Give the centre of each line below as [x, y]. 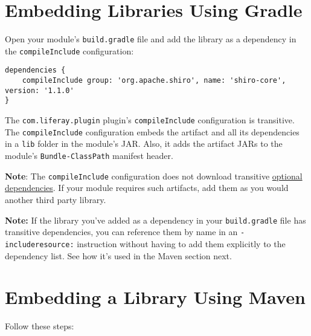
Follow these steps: [40, 326]
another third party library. [56, 199]
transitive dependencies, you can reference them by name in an [121, 232]
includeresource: [40, 244]
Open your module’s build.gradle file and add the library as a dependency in [151, 39]
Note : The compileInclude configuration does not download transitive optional [154, 176]
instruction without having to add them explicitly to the [181, 243]
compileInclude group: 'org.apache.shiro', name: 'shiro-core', [154, 81]
